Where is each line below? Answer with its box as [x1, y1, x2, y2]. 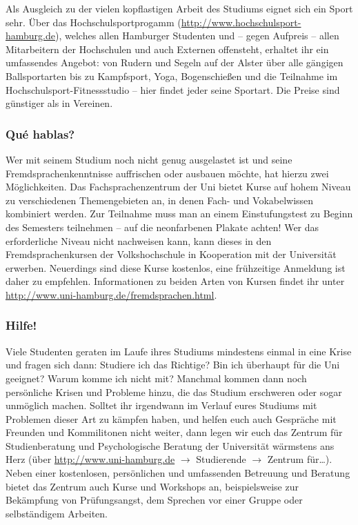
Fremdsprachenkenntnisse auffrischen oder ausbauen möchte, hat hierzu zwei [6, 166, 329, 180]
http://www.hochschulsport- [181, 14, 301, 29]
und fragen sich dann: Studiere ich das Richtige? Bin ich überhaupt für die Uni [6, 357, 340, 372]
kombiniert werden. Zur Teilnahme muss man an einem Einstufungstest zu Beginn [6, 206, 353, 221]
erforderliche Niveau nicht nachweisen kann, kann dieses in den [6, 233, 272, 248]
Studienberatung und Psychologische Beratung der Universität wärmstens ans [6, 438, 335, 453]
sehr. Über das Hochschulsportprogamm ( [6, 14, 181, 29]
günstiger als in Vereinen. [6, 96, 113, 110]
